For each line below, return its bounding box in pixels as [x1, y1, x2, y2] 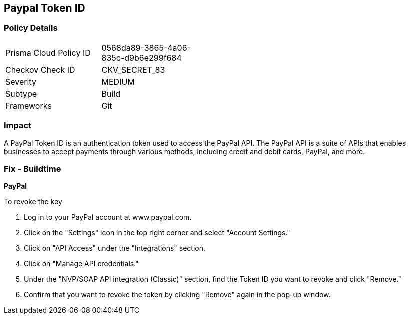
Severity [5, 76, 36, 87]
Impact [4, 120, 32, 131]
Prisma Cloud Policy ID [5, 47, 91, 58]
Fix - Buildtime [4, 163, 61, 174]
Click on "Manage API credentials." [24, 259, 139, 268]
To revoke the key [4, 197, 62, 206]
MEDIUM [101, 76, 135, 87]
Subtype [5, 88, 37, 99]
